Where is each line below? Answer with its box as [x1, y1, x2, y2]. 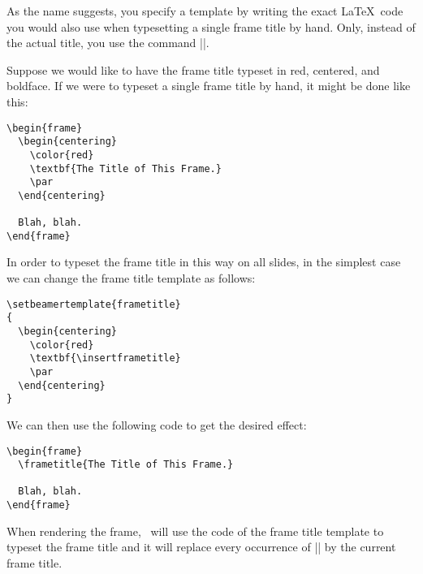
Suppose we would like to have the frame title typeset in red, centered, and [6, 61, 380, 78]
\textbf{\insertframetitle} [29, 352, 181, 365]
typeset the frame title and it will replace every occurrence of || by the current [6, 538, 396, 555]
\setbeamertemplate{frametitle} [6, 298, 181, 310]
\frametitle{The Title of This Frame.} [18, 459, 234, 471]
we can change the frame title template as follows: [6, 270, 256, 287]
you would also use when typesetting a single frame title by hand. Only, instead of [6, 18, 416, 35]
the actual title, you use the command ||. [6, 34, 209, 51]
